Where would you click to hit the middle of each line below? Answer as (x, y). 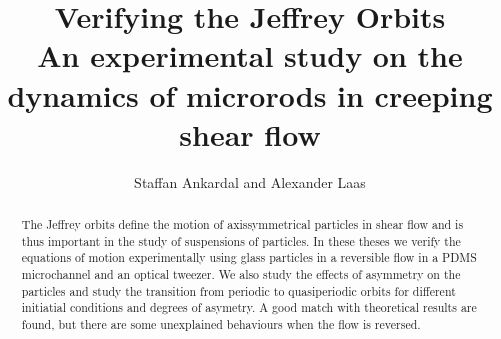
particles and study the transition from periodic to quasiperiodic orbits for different (238, 290)
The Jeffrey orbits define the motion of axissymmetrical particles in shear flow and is (242, 224)
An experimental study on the (250, 55)
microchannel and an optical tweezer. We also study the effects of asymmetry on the (241, 274)
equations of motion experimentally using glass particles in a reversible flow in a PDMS (249, 257)
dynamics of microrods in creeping (250, 94)
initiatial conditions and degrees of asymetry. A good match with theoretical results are (249, 307)
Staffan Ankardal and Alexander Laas (250, 181)
